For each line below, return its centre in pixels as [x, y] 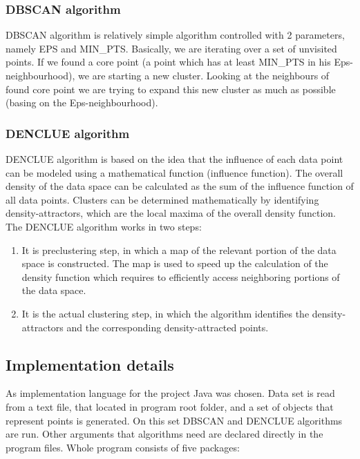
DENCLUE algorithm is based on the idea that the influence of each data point [174, 159]
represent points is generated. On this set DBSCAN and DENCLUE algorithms [174, 420]
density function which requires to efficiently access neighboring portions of [181, 276]
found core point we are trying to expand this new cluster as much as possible [171, 89]
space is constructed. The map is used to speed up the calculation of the [175, 263]
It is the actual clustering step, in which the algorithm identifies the [165, 313]
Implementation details [90, 364]
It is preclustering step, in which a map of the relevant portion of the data [179, 250]
